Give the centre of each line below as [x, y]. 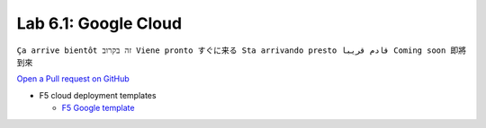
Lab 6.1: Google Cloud [99, 23]
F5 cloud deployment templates [98, 95]
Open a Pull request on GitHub [73, 79]
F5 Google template [98, 108]
